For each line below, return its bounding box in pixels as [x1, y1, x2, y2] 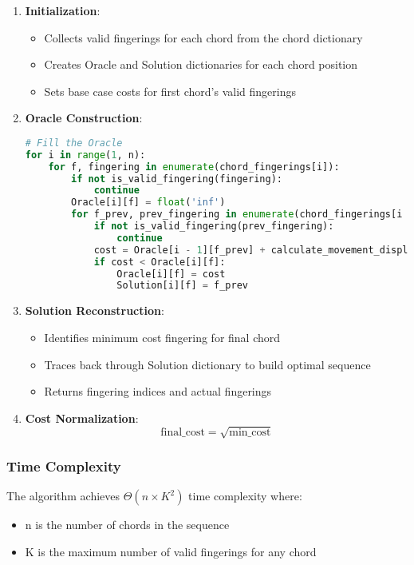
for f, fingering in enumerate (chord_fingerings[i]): [48, 161, 340, 173]
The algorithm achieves [6, 487, 120, 504]
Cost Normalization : [25, 409, 139, 426]
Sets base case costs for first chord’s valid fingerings [44, 82, 296, 99]
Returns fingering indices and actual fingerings [44, 383, 272, 400]
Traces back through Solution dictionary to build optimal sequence [44, 356, 371, 372]
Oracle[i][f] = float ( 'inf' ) [71, 197, 226, 209]
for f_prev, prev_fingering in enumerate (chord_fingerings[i [71, 209, 403, 221]
